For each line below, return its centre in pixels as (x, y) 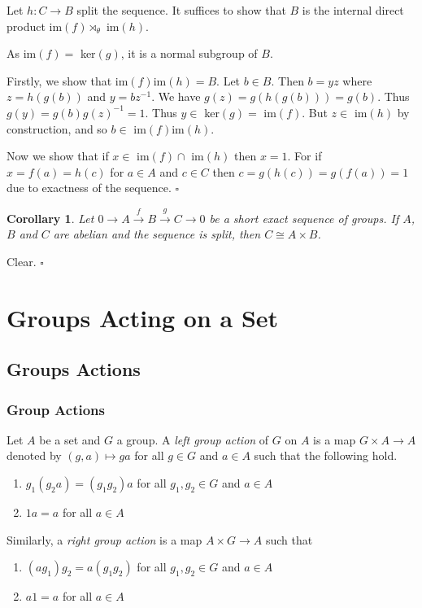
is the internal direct (353, 10)
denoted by (34, 455)
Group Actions (56, 409)
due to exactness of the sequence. (89, 188)
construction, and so (57, 128)
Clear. (22, 261)
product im (35, 26)
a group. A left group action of (193, 439)
